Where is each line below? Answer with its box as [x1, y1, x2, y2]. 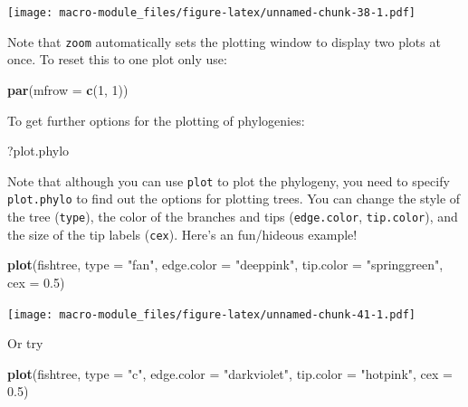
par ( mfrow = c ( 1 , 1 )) [7, 80, 129, 99]
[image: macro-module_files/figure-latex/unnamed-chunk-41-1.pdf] [7, 308, 416, 321]
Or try [7, 334, 43, 353]
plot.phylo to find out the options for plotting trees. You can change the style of [7, 189, 461, 208]
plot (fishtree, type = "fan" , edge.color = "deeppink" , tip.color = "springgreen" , [7, 255, 444, 274]
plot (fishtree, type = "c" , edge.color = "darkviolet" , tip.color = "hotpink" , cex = [7, 364, 453, 383]
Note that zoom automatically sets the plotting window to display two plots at [7, 32, 441, 51]
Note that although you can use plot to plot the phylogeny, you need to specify [7, 171, 450, 190]
